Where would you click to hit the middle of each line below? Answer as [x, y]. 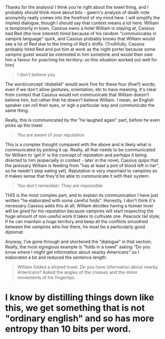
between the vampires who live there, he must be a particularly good [75, 227]
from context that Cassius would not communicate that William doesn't [77, 95]
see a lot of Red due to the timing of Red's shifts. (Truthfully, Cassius [75, 44]
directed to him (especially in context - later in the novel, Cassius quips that [82, 160]
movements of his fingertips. [46, 277]
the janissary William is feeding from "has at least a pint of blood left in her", [82, 166]
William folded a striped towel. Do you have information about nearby [88, 267]
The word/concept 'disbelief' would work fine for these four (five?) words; [81, 84]
